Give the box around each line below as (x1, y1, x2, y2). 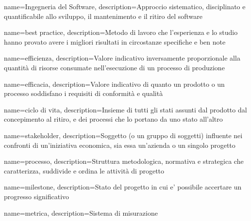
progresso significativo (4, 191, 69, 201)
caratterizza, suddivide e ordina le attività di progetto (4, 165, 165, 175)
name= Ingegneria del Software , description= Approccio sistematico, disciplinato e (4, 1, 246, 11)
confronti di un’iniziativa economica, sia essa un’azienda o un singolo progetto (4, 140, 235, 150)
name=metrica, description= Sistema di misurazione (4, 207, 158, 218)
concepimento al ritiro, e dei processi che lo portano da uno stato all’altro (4, 114, 223, 124)
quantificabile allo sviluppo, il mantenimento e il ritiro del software (4, 11, 203, 21)
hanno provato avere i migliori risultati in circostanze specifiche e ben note (4, 36, 226, 47)
